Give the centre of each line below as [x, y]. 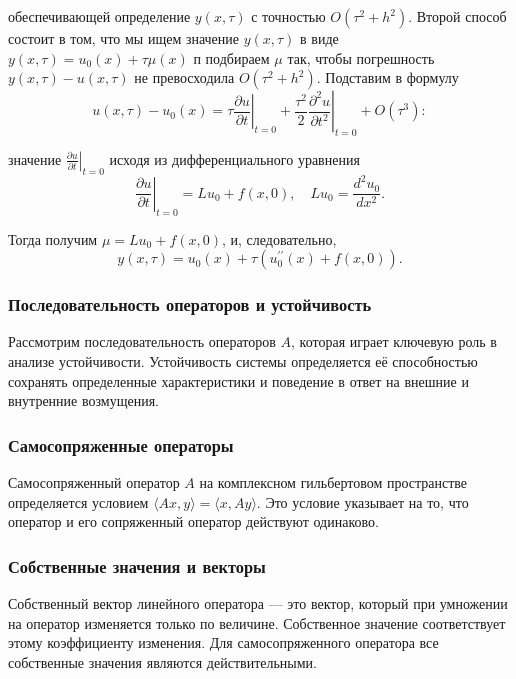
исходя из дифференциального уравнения [234, 158]
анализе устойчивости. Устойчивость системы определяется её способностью [243, 360]
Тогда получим [53, 238]
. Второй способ [457, 16]
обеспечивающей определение [99, 16]
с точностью [288, 16]
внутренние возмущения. [83, 400]
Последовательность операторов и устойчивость [190, 304]
